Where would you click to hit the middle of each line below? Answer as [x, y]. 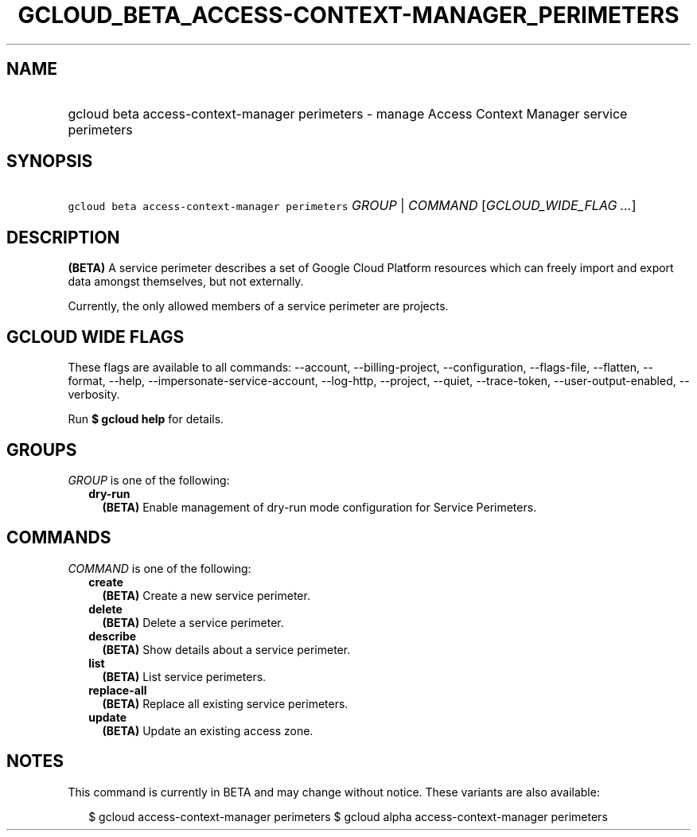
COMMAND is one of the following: [160, 568]
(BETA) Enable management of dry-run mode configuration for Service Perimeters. [319, 507]
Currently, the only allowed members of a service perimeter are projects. [258, 306]
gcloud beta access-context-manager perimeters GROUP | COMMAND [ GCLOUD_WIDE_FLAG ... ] [352, 206]
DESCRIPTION [63, 237]
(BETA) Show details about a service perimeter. [226, 649]
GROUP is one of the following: [149, 480]
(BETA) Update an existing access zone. [208, 730]
